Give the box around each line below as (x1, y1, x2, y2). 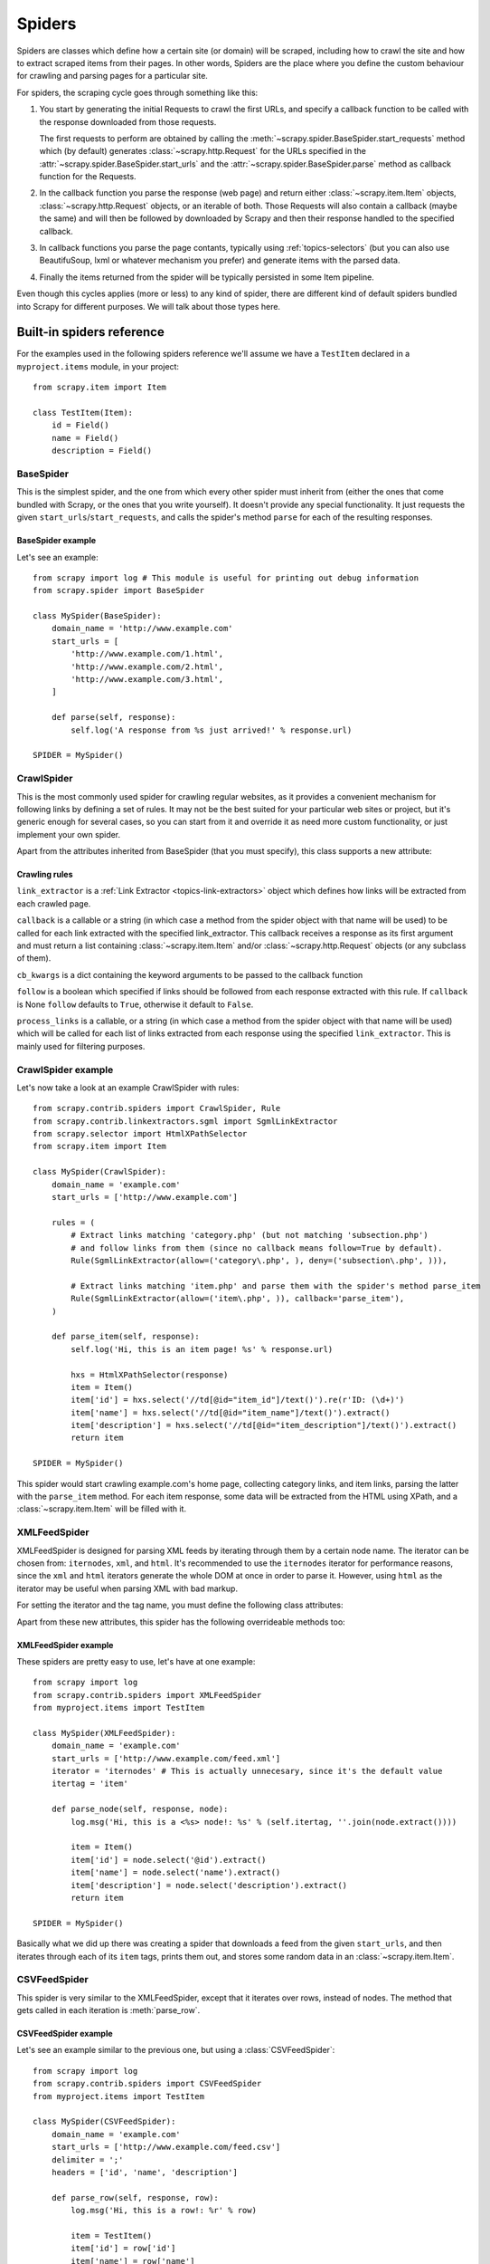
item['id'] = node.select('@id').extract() (71, 1855, 267, 1865)
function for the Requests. (39, 171, 137, 182)
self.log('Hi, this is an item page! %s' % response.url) (71, 1344, 334, 1354)
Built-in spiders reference (16, 324, 165, 340)
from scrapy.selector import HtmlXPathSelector (33, 1128, 248, 1139)
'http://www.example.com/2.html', (71, 661, 224, 672)
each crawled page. (16, 897, 91, 909)
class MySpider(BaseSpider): (33, 611, 162, 621)
